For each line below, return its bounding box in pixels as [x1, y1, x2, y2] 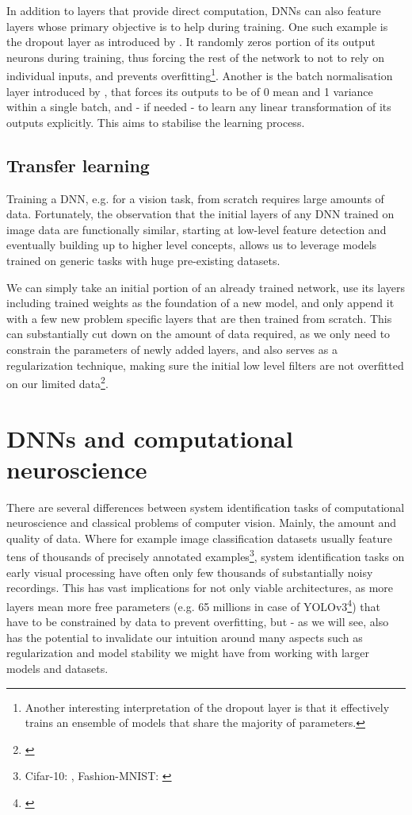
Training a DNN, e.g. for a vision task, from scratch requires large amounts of [6, 190, 384, 206]
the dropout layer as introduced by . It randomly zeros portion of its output [6, 33, 376, 50]
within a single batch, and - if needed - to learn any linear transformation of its [6, 98, 391, 115]
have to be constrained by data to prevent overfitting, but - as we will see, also [6, 613, 389, 630]
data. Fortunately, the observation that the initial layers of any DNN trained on [6, 206, 395, 222]
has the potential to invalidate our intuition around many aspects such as [6, 629, 363, 645]
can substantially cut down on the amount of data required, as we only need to [6, 325, 391, 342]
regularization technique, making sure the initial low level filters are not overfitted [6, 356, 404, 373]
